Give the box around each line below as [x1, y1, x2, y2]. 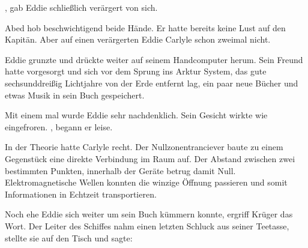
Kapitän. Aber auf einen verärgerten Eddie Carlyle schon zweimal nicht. [5, 33, 271, 46]
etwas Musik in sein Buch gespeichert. [5, 88, 145, 101]
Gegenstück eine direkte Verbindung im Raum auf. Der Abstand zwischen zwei [5, 152, 295, 165]
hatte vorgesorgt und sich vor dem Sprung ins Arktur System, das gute [5, 65, 267, 77]
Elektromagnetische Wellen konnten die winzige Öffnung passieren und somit [5, 176, 288, 189]
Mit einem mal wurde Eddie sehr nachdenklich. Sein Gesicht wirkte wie [5, 109, 268, 121]
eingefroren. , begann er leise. [5, 120, 113, 133]
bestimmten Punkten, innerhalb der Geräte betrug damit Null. [5, 164, 236, 177]
